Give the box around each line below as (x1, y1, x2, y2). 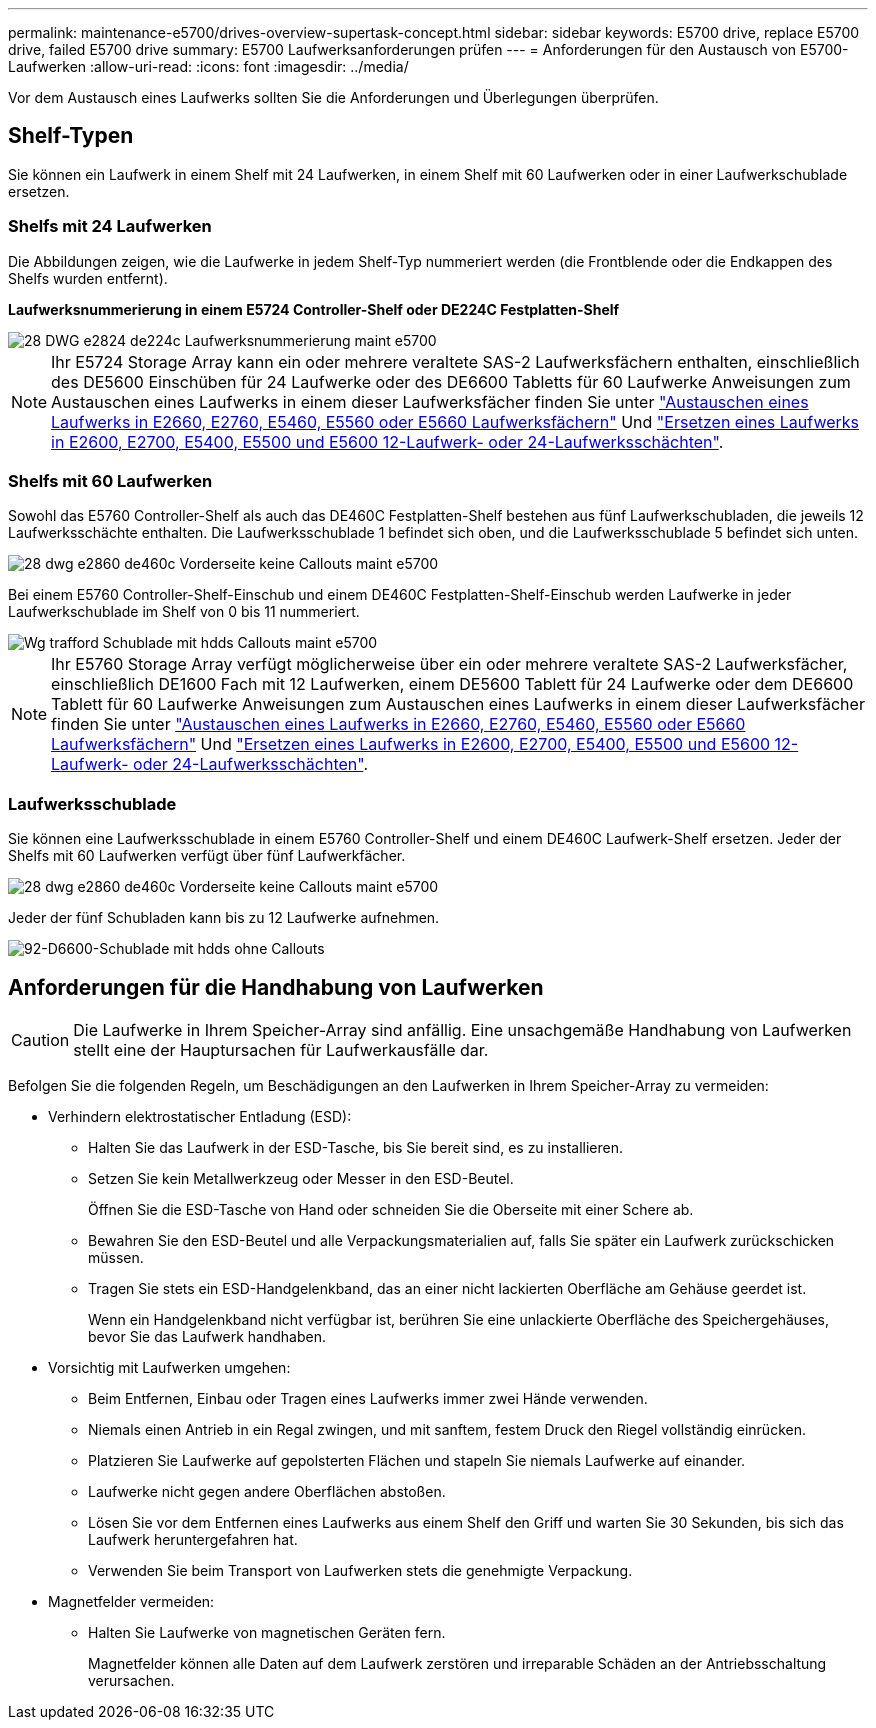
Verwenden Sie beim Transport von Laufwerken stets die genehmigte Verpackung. (88, 1561, 633, 1579)
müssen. (88, 1248, 144, 1266)
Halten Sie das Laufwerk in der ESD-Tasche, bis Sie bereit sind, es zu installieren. (88, 1138, 623, 1156)
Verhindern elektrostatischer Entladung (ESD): (48, 1107, 352, 1125)
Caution (11, 1029, 70, 1050)
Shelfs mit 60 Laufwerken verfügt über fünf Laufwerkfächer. (8, 847, 406, 865)
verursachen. (88, 1671, 175, 1689)
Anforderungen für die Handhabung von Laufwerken (8, 974, 544, 1000)
